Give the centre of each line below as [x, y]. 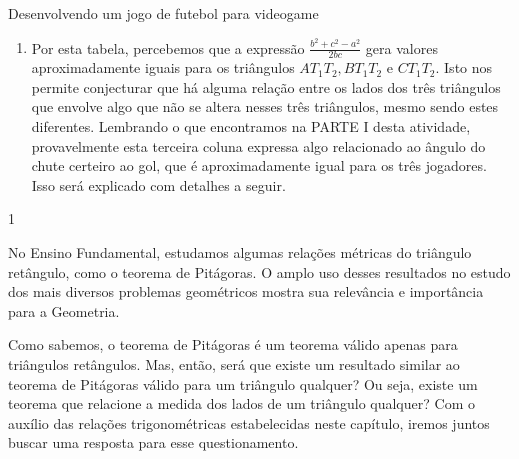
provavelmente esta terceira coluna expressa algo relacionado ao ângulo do [258, 145]
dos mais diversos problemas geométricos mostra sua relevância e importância [246, 291]
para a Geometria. [64, 310]
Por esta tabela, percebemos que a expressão [168, 47]
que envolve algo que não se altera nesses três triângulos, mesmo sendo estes [265, 106]
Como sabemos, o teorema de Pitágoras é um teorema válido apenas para [233, 344]
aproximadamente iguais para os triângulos [163, 67]
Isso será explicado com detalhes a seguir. [158, 184]
